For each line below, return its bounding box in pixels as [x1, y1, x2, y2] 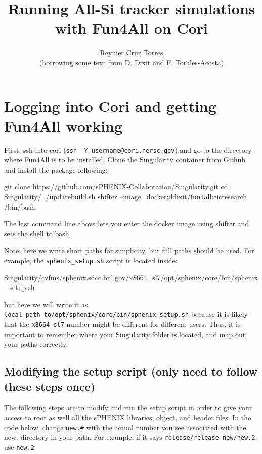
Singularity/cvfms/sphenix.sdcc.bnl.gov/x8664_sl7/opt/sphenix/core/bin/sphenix [4, 272, 258, 282]
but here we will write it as [4, 299, 88, 309]
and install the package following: [4, 164, 108, 175]
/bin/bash [4, 201, 35, 212]
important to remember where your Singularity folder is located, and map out [4, 328, 246, 339]
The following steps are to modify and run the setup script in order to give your [4, 402, 252, 412]
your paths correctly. [4, 339, 68, 349]
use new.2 [4, 442, 34, 452]
